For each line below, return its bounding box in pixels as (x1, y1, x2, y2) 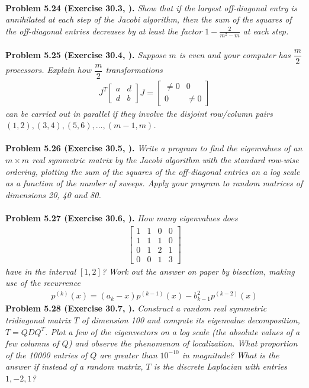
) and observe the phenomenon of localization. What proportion (68, 337, 298, 349)
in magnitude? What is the (182, 348, 279, 361)
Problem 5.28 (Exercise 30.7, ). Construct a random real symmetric (5, 302, 267, 314)
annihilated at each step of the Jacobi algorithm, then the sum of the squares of (5, 13, 292, 26)
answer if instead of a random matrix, (5, 360, 143, 373)
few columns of (5, 337, 59, 349)
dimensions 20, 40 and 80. (5, 188, 101, 201)
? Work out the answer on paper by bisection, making (101, 265, 295, 277)
